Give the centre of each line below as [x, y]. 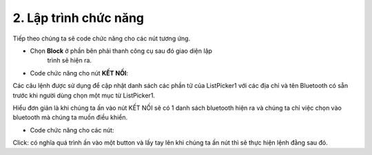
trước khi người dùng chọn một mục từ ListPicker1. [84, 95]
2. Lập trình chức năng [79, 18]
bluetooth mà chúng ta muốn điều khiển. [70, 117]
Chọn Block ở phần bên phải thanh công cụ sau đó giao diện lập [121, 51]
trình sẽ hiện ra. [70, 60]
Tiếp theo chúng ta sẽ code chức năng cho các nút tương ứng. [102, 38]
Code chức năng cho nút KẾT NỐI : [79, 73]
